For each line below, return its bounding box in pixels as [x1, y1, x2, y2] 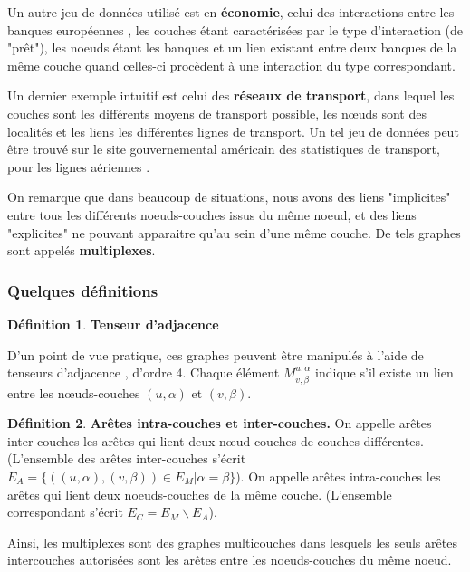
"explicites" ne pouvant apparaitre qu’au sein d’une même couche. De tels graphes [7, 223, 461, 242]
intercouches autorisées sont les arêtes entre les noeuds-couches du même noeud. [7, 550, 452, 569]
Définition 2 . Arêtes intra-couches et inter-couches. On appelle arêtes [7, 414, 432, 433]
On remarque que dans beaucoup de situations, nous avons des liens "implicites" [7, 187, 451, 206]
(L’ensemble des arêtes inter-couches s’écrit [7, 449, 246, 468]
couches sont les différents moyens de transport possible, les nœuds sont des [7, 103, 427, 122]
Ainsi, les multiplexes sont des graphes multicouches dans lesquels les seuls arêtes [7, 532, 457, 551]
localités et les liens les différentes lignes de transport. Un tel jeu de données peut [7, 121, 459, 140]
